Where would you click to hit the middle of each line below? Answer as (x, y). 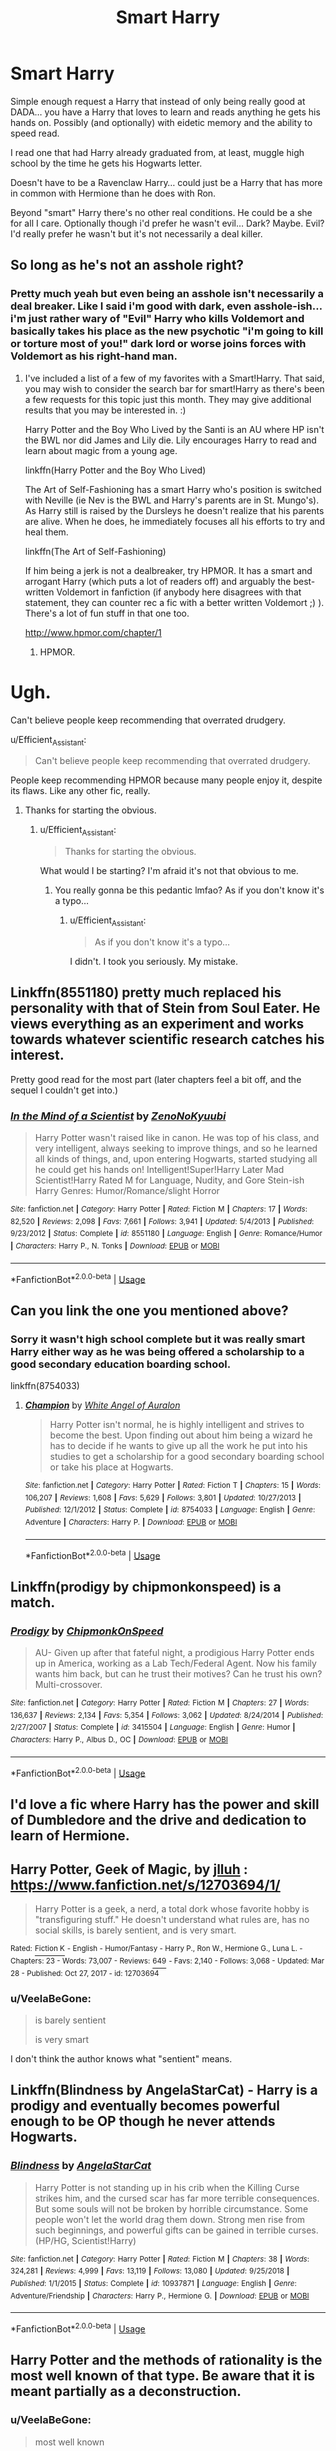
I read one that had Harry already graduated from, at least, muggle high (157, 152)
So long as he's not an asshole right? (127, 265)
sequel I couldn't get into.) (64, 1090)
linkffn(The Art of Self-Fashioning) (95, 551)
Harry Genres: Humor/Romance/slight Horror (127, 1191)
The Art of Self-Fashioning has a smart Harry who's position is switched (173, 489)
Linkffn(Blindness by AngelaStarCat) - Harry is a (164, 2090)
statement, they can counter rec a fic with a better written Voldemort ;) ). (174, 602)
